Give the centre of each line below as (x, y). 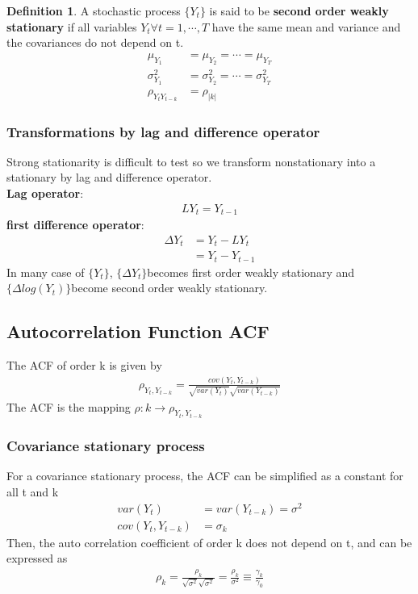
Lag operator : (45, 192)
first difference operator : (75, 225)
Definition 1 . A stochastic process (94, 10)
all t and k (33, 491)
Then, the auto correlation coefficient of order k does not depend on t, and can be (209, 542)
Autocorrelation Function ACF (138, 331)
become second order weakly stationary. (169, 288)
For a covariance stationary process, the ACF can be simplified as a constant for (205, 476)
